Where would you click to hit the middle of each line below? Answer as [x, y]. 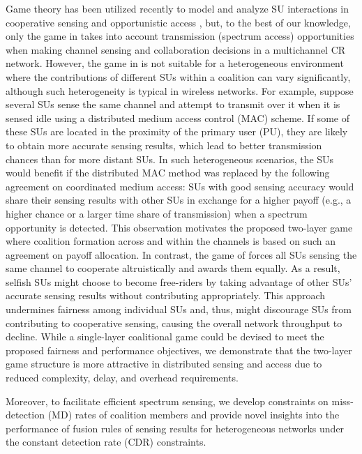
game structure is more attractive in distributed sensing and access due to [164, 364]
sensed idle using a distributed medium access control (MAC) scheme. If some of [178, 118]
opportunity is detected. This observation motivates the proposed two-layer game [179, 227]
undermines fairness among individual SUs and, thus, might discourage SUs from [179, 309]
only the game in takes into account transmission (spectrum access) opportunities [180, 36]
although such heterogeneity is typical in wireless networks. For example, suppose [180, 90]
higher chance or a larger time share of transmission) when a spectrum [157, 213]
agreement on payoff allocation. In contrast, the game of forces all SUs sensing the [181, 254]
